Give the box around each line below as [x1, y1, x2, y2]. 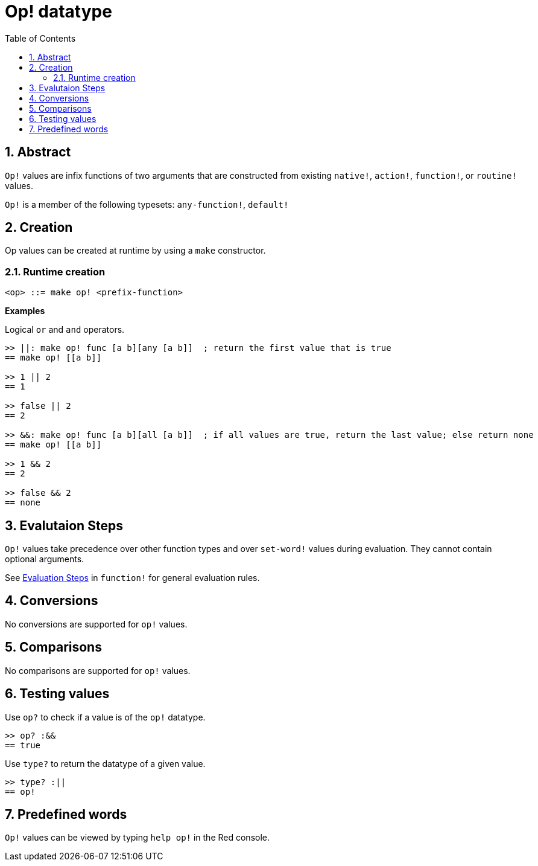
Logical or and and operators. [5, 324, 125, 335]
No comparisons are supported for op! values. [5, 665, 191, 676]
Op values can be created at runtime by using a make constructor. [5, 245, 266, 256]
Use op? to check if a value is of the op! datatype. [5, 711, 206, 722]
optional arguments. [5, 554, 84, 565]
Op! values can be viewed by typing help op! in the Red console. [5, 832, 270, 843]
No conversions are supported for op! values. [5, 618, 188, 629]
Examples [5, 306, 45, 316]
